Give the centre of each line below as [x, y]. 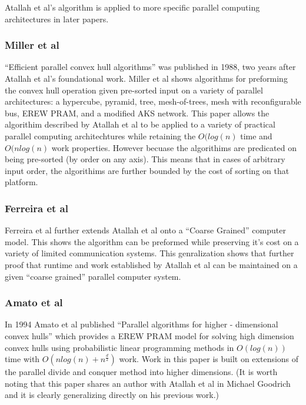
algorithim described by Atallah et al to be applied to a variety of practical [140, 124]
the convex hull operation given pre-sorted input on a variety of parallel [134, 90]
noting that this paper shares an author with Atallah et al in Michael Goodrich [148, 383]
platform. [21, 182]
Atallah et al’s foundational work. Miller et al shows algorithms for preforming [146, 78]
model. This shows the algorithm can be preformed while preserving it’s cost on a [152, 241]
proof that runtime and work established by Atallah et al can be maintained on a [151, 264]
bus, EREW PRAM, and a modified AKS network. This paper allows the [137, 113]
